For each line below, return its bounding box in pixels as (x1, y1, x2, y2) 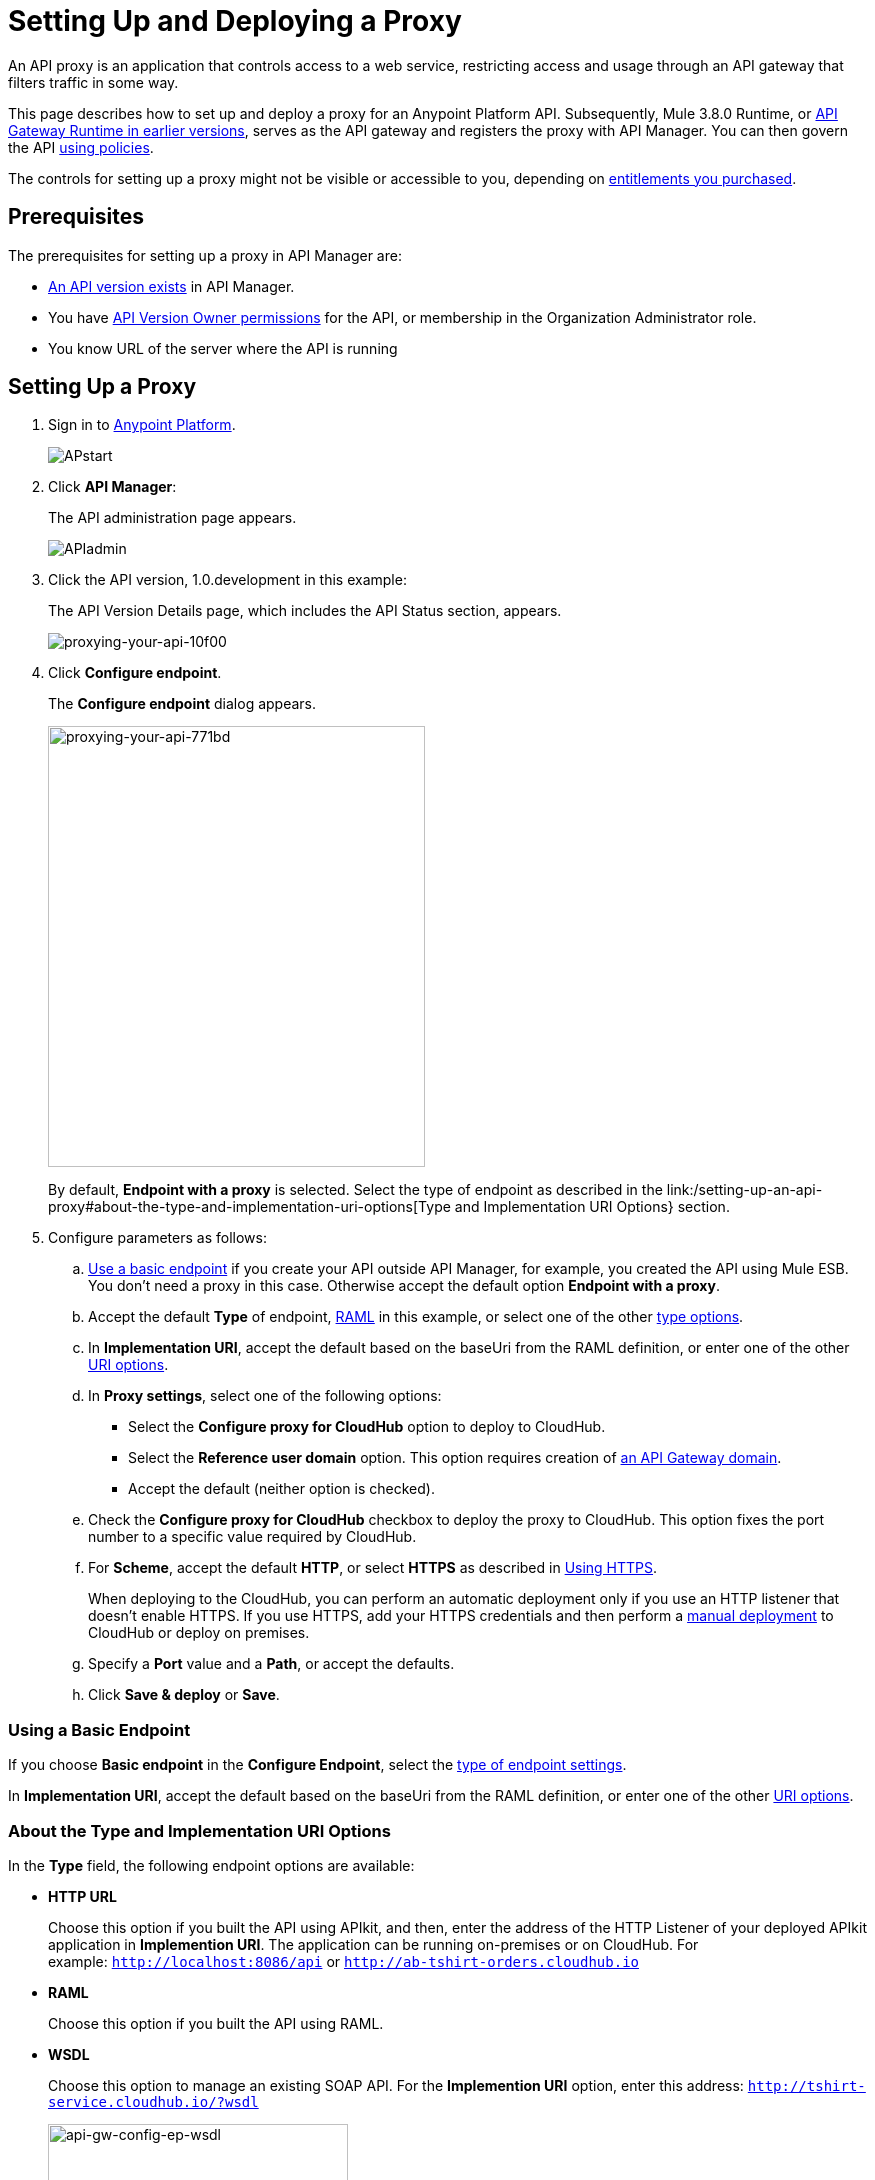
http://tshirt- (747, 2077, 866, 2094)
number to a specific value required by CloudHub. (88, 1528, 417, 1546)
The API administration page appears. (48, 509, 297, 527)
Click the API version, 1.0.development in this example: (48, 571, 407, 589)
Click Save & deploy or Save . (88, 1686, 280, 1704)
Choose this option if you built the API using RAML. (48, 2014, 384, 2032)
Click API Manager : (48, 478, 177, 496)
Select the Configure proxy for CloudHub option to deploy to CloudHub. (128, 1418, 606, 1436)
